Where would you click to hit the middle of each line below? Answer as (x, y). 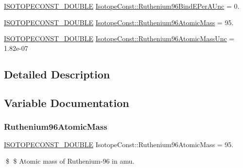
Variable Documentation (67, 102)
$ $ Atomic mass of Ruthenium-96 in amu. (70, 160)
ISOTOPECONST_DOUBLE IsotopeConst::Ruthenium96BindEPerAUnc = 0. (122, 6)
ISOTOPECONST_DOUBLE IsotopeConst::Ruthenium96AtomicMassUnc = (119, 38)
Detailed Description (57, 74)
